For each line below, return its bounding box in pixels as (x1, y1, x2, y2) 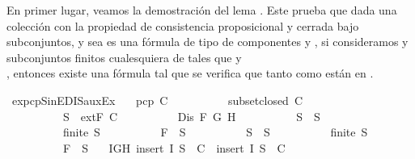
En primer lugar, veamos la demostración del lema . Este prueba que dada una (6, 2, 397, 18)
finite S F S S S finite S (62, 123, 368, 140)
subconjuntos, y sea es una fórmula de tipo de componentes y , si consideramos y (6, 33, 409, 50)
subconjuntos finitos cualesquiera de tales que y (6, 48, 242, 65)
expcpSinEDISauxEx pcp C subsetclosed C (11, 91, 303, 108)
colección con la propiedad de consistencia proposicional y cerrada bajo (6, 17, 359, 34)
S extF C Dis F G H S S (62, 107, 320, 124)
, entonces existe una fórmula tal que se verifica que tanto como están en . (6, 65, 374, 82)
